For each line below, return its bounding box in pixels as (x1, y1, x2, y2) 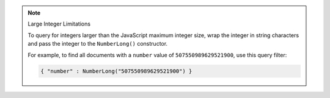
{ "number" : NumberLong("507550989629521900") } (40, 68, 193, 74)
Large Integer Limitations (28, 20, 91, 27)
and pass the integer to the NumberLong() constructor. (28, 40, 168, 47)
